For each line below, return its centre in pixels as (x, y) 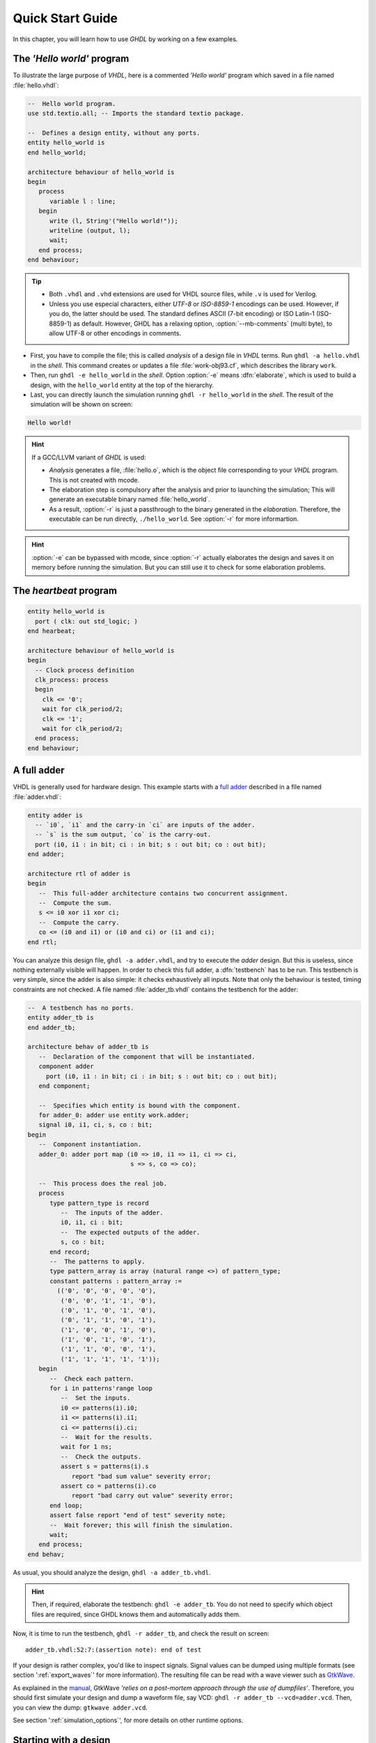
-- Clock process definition (85, 670)
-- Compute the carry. (79, 922)
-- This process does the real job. (103, 1183)
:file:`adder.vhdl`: (37, 797)
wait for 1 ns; (86, 1447)
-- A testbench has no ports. (81, 1008)
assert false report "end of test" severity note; (138, 1515)
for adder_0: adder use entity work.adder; (114, 1115)
